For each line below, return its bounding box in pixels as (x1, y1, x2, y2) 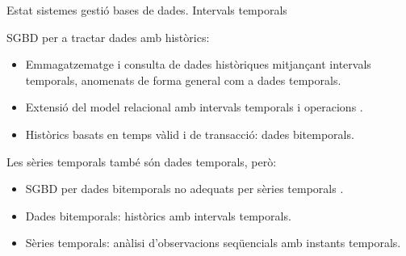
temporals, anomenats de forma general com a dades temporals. (25, 71, 341, 88)
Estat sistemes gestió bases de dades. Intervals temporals (6, 2, 287, 18)
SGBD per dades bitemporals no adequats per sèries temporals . (25, 180, 344, 197)
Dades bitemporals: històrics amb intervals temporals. (25, 207, 291, 224)
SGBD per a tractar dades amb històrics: (6, 28, 210, 45)
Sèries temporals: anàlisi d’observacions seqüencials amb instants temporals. (25, 234, 401, 251)
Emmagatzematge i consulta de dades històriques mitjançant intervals (25, 56, 371, 73)
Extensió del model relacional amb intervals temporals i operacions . (25, 99, 363, 115)
